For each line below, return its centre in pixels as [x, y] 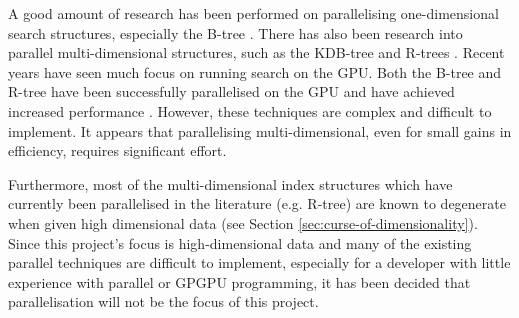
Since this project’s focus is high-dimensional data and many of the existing [240, 242]
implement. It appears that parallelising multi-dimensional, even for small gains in [260, 130]
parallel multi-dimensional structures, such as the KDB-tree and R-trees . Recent [256, 52]
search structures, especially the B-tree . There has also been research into [235, 32]
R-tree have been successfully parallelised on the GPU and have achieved [231, 91]
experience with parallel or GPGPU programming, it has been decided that [239, 281]
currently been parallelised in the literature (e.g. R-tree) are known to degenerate [257, 203]
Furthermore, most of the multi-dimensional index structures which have [230, 183]
